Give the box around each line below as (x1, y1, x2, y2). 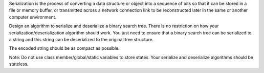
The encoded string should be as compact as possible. (9, 45, 120, 51)
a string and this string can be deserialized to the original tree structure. (9, 36, 154, 42)
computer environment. (9, 14, 56, 20)
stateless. (9, 61, 29, 67)
